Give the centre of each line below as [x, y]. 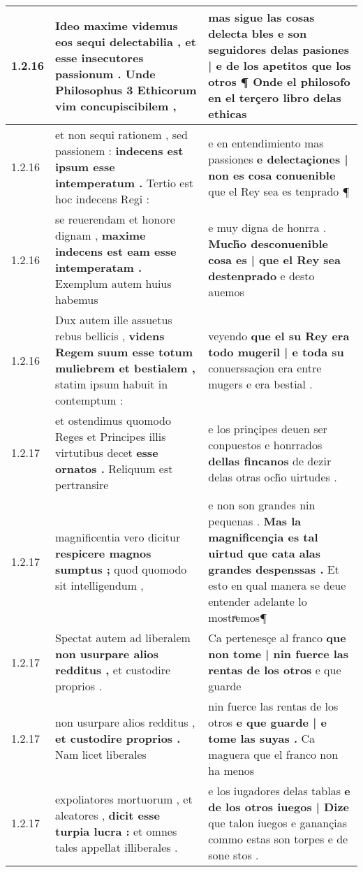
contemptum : [89, 400]
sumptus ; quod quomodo [121, 569]
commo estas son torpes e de [278, 839]
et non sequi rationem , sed [122, 135]
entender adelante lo [258, 601]
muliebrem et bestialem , [125, 368]
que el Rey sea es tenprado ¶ [279, 191]
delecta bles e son [258, 33]
